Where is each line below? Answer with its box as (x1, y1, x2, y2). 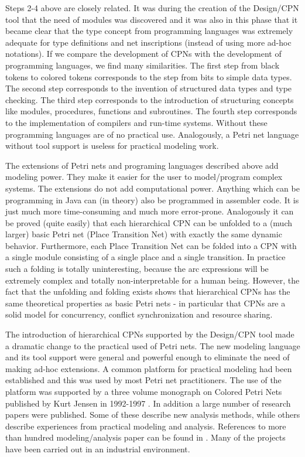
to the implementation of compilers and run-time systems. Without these (5, 116, 268, 128)
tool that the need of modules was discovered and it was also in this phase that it (5, 13, 298, 25)
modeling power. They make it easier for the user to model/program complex (5, 170, 283, 183)
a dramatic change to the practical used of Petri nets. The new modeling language (5, 339, 300, 352)
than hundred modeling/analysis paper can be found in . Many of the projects (5, 431, 286, 444)
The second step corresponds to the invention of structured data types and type (5, 82, 292, 94)
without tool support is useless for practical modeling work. (5, 139, 219, 152)
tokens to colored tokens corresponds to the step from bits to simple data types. (5, 70, 292, 83)
